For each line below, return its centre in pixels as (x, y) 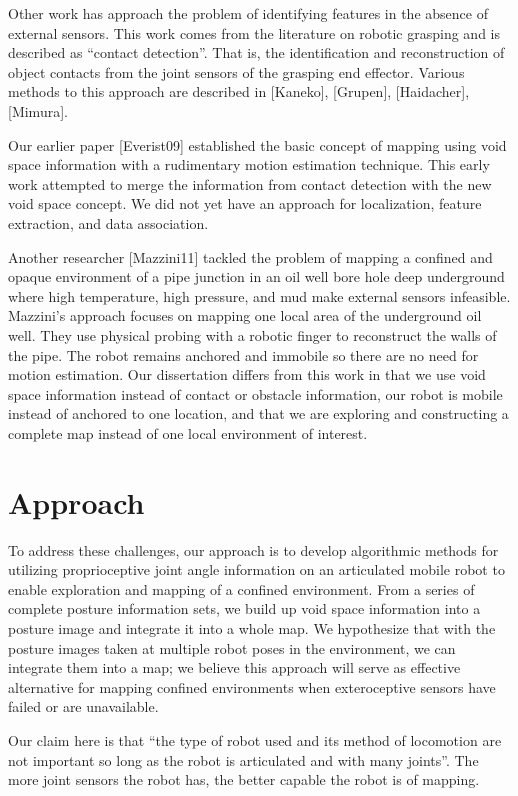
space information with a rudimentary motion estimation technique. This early (249, 164)
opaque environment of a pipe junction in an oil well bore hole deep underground (256, 276)
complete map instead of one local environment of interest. (188, 432)
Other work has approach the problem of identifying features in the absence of (248, 13)
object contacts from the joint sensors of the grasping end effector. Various (236, 71)
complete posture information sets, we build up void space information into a (244, 608)
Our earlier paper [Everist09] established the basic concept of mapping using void (257, 144)
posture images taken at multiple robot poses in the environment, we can (232, 647)
